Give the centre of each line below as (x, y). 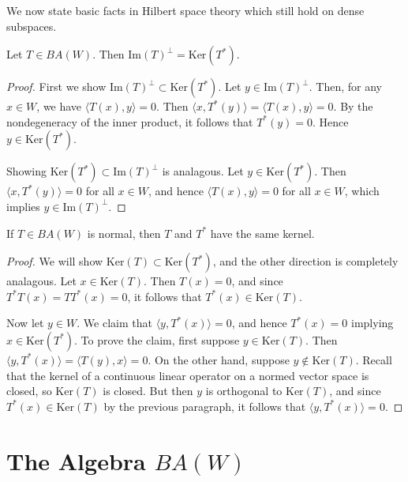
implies (23, 206)
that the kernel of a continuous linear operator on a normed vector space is (188, 375)
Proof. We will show (55, 261)
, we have (59, 106)
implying (372, 323)
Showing (26, 171)
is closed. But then (148, 391)
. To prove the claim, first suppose (157, 339)
